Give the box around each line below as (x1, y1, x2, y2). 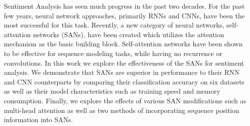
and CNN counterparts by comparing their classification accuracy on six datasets (4, 76, 245, 86)
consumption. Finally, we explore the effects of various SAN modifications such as (4, 95, 247, 105)
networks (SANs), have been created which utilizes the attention (33, 29, 224, 39)
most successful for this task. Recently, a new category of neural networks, (4, 20, 224, 30)
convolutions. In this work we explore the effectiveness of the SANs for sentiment (4, 57, 244, 68)
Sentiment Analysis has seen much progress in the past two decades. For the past (4, 1, 245, 11)
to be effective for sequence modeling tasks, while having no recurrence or (4, 48, 222, 58)
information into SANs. (4, 114, 73, 125)
